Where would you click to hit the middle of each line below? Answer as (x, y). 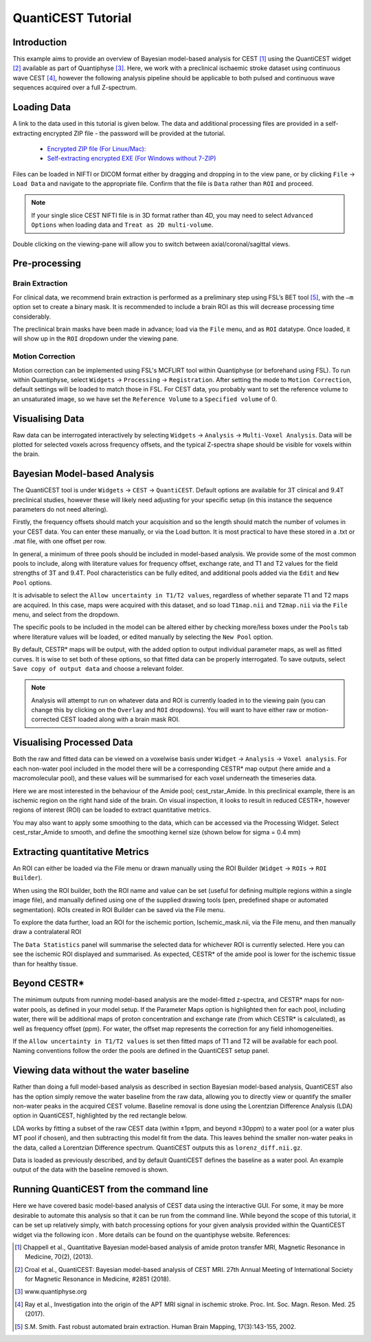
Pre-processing (47, 263)
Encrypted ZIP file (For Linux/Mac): (97, 148)
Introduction (40, 42)
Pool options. (32, 582)
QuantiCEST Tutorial (72, 18)
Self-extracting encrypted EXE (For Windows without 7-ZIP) (132, 159)
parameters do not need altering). (60, 510)
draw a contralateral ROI (47, 932)
